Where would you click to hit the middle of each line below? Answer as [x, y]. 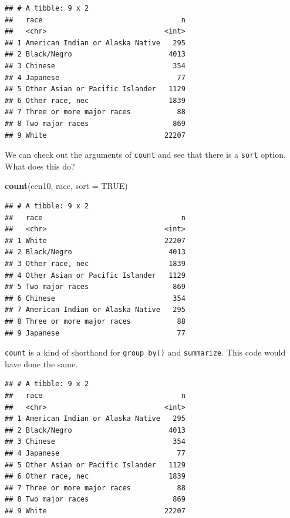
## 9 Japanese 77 [95, 333]
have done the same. [41, 363]
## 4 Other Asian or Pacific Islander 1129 [95, 275]
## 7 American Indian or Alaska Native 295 [95, 310]
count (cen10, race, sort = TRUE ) [66, 186]
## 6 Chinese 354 [95, 298]
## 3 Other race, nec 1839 [95, 263]
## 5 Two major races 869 [95, 287]
